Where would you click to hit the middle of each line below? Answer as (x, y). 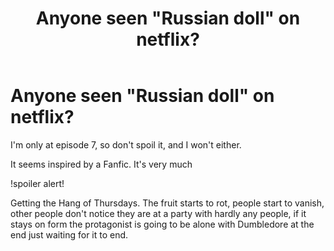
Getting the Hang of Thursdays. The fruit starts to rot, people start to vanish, (167, 203)
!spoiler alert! (37, 183)
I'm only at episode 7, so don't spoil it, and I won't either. (126, 144)
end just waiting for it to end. (69, 234)
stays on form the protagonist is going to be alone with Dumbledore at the (162, 224)
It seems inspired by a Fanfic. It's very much (101, 164)
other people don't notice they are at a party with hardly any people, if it (158, 213)
